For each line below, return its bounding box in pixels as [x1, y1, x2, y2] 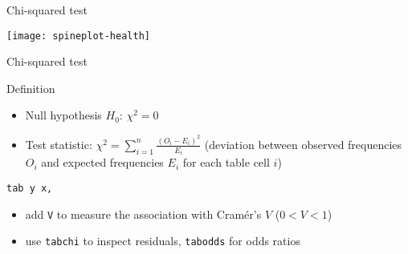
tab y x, [6, 182, 53, 194]
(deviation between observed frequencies [204, 135, 402, 152]
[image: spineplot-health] [6, 30, 150, 42]
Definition [6, 79, 55, 96]
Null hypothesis [25, 107, 102, 123]
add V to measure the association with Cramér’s [25, 205, 262, 222]
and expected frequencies [41, 154, 164, 171]
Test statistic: [25, 135, 92, 152]
